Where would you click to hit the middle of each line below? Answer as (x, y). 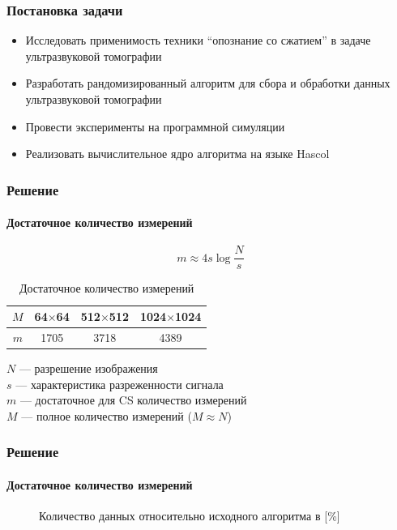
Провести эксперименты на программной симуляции (155, 126)
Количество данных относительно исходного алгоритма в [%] (190, 516)
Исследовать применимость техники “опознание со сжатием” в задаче (198, 40)
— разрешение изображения (88, 368)
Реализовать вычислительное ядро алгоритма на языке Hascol (177, 154)
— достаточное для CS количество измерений (133, 400)
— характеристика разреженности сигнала (120, 384)
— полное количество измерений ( (107, 415)
